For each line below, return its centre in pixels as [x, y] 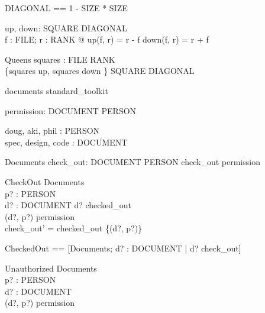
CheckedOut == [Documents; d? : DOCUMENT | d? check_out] [123, 248]
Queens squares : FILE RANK [60, 59]
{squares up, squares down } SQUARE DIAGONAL [100, 71]
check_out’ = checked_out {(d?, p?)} [74, 228]
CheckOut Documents [45, 181]
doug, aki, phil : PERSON [52, 130]
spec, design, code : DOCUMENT [66, 142]
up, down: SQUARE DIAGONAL [66, 28]
